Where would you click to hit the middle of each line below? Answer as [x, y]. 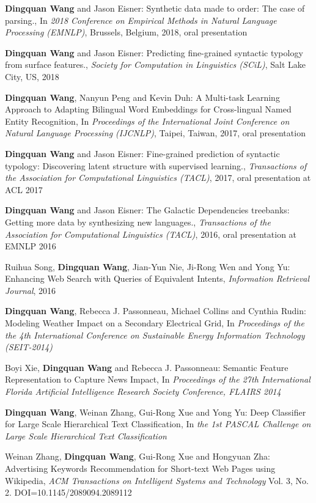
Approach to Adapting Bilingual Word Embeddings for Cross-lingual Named [148, 109]
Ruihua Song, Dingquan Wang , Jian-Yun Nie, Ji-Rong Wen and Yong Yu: [148, 266]
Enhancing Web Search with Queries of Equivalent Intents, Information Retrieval [157, 278]
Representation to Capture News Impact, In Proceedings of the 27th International [158, 379]
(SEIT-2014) [29, 347]
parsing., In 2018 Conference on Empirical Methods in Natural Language [141, 20]
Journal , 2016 [31, 290]
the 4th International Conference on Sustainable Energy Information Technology [155, 335]
